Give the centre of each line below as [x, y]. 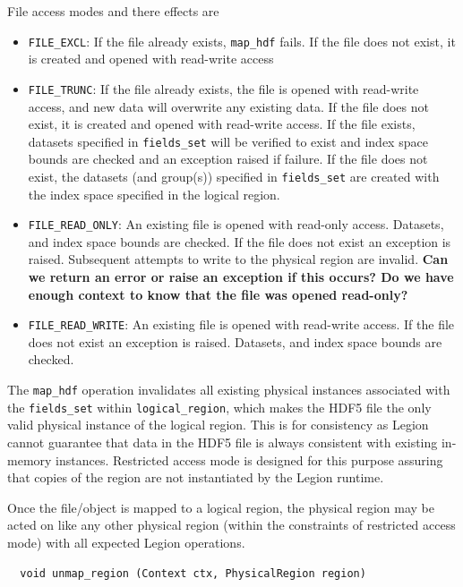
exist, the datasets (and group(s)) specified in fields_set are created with [234, 176]
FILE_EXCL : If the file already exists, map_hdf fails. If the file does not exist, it [242, 41]
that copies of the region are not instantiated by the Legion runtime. [196, 477]
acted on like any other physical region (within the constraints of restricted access [231, 525]
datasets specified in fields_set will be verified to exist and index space [228, 141]
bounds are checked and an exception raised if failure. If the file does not [228, 159]
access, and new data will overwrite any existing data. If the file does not [228, 106]
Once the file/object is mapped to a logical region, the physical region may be [221, 507]
